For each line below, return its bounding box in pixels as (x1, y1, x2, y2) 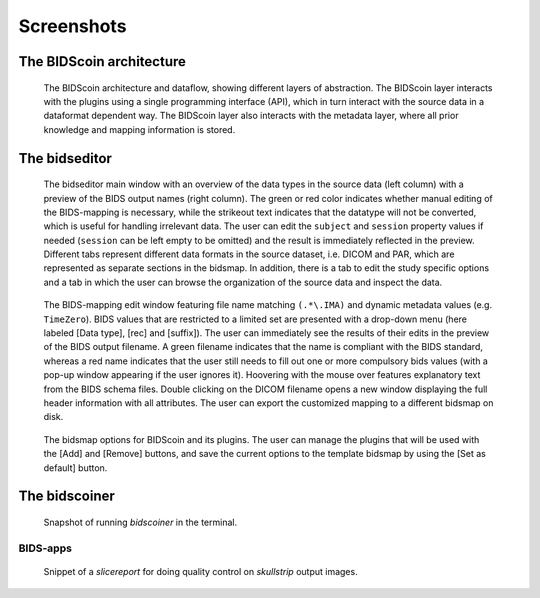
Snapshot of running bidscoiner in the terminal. (43, 516, 238, 528)
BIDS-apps (18, 541, 72, 555)
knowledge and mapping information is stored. (43, 123, 236, 135)
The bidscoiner (18, 488, 115, 505)
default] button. (43, 461, 108, 474)
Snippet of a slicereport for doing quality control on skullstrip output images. (43, 565, 359, 577)
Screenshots (18, 15, 127, 37)
